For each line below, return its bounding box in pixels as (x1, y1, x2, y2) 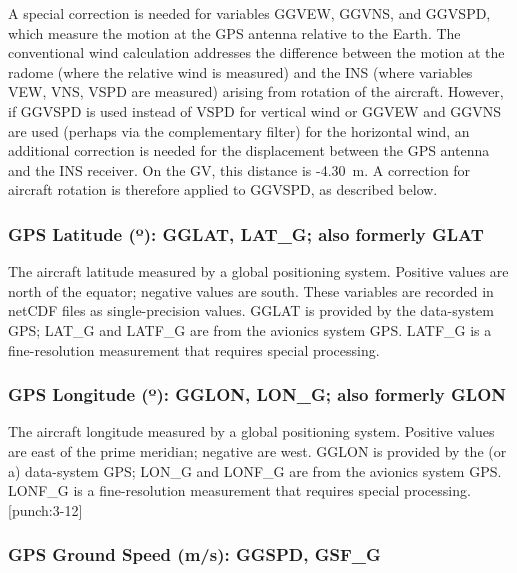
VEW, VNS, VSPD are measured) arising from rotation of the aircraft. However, (8, 81, 504, 102)
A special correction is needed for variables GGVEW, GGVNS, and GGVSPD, (8, 3, 491, 23)
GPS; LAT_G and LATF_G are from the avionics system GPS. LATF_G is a (8, 319, 492, 340)
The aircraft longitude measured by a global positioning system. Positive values (8, 421, 495, 442)
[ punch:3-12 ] (8, 499, 83, 520)
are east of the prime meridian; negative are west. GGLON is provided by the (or (8, 440, 507, 461)
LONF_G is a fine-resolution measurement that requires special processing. (8, 480, 471, 501)
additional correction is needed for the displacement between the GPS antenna (8, 140, 490, 161)
